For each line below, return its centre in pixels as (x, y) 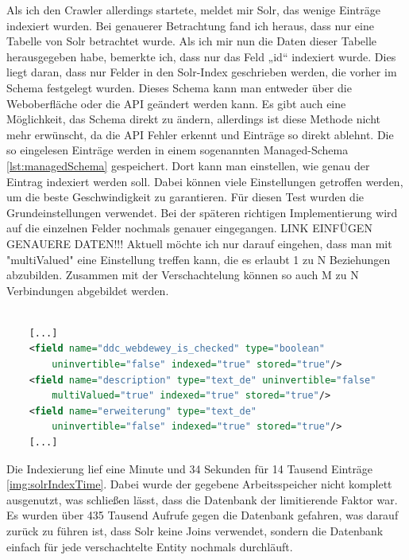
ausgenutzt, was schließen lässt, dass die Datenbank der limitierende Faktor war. (202, 499)
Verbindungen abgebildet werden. (88, 290)
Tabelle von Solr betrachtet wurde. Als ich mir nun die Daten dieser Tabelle (192, 41)
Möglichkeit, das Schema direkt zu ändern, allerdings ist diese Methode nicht (193, 119)
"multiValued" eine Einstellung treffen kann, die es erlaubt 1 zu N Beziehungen (199, 259)
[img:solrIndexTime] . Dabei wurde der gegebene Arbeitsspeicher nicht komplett (199, 484)
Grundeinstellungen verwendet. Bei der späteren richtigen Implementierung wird (202, 212)
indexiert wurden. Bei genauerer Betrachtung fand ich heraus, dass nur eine (190, 25)
